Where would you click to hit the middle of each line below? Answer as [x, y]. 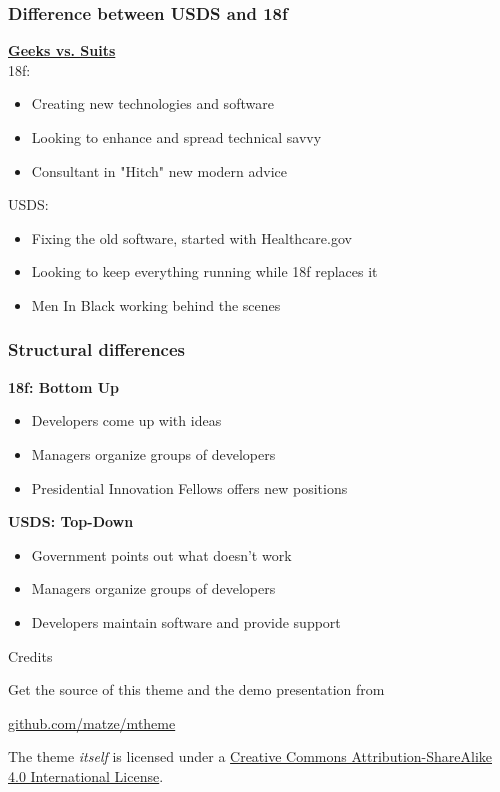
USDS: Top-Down [71, 521]
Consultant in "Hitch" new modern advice [159, 170]
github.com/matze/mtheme [92, 722]
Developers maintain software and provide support [186, 621]
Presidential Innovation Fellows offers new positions [189, 487]
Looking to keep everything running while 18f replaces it [204, 271]
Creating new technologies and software [152, 103]
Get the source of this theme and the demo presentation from [196, 689]
